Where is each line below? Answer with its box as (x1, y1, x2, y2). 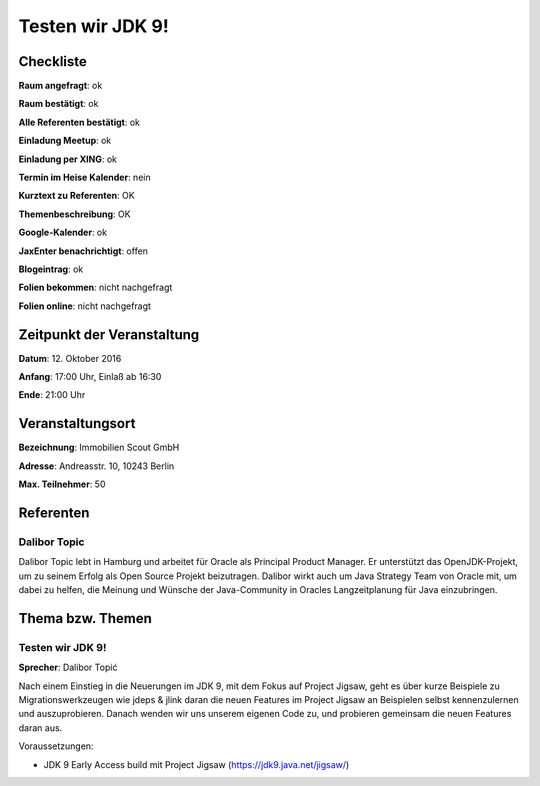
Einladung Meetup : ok (18, 135, 112, 147)
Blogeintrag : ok (18, 263, 84, 275)
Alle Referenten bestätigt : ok (18, 116, 140, 128)
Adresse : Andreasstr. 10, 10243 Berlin (18, 460, 175, 472)
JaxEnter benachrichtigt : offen (18, 245, 149, 257)
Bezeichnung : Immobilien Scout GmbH (18, 441, 180, 454)
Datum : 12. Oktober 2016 (18, 352, 122, 364)
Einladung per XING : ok (18, 153, 118, 165)
